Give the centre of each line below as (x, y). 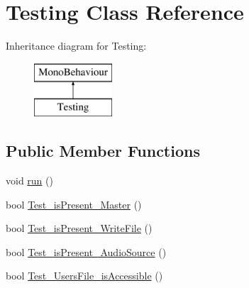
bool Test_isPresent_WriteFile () (79, 228)
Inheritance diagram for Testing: (76, 46)
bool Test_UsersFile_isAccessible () (84, 276)
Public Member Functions (103, 151)
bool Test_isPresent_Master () (74, 204)
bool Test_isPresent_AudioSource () (86, 251)
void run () (29, 181)
